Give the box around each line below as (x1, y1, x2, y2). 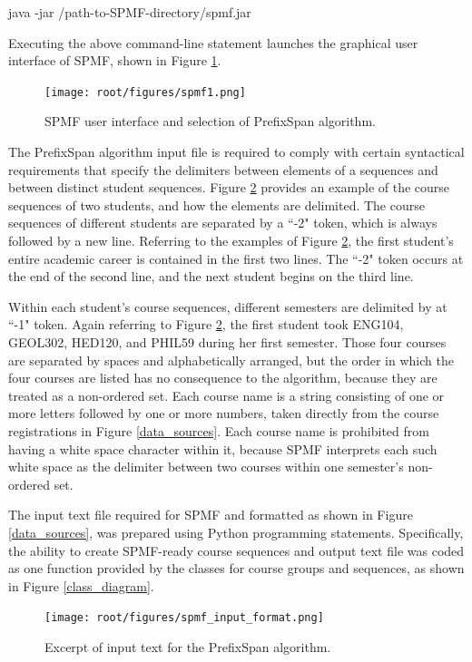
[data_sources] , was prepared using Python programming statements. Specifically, (8, 522, 464, 541)
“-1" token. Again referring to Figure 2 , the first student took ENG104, (8, 315, 404, 334)
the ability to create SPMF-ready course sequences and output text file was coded (8, 540, 465, 560)
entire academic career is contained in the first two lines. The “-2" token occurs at (8, 248, 464, 268)
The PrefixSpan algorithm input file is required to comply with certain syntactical (8, 142, 465, 161)
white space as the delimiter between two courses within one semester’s (8, 457, 404, 476)
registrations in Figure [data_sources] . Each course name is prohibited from (8, 421, 429, 440)
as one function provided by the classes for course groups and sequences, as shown (8, 559, 465, 578)
